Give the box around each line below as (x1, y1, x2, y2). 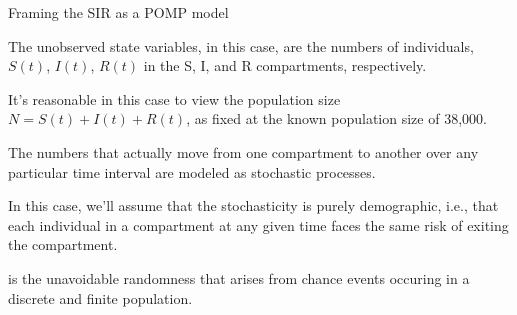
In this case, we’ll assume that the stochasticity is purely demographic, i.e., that (8, 195, 499, 216)
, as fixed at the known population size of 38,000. (186, 108, 487, 129)
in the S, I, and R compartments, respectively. (143, 55, 427, 76)
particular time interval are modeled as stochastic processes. (8, 161, 376, 182)
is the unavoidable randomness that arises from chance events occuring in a (8, 267, 470, 288)
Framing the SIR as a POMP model (8, 2, 229, 22)
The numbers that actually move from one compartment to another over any (8, 141, 479, 162)
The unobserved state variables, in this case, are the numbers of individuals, (8, 35, 474, 56)
